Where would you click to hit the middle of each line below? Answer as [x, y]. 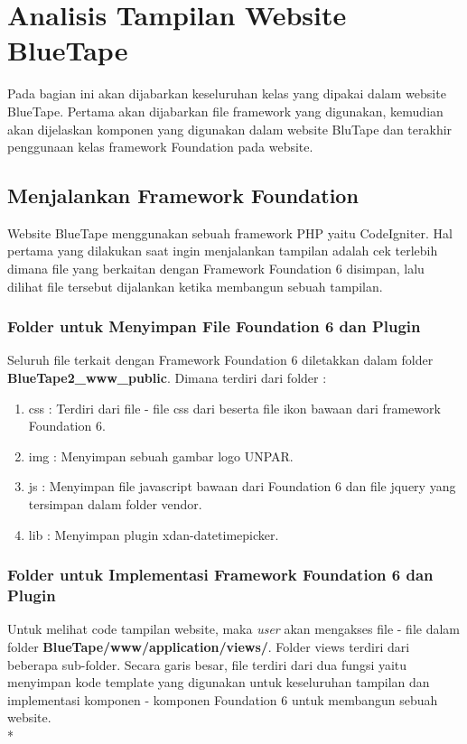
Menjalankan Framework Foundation [183, 195]
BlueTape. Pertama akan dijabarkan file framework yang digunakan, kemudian [225, 111]
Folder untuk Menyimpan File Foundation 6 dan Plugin [214, 326]
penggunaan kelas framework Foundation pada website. [160, 147]
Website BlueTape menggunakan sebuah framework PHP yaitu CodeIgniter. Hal [230, 232]
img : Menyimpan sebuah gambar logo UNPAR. [161, 456]
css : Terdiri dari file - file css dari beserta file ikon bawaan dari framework [234, 408]
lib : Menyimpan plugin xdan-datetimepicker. [154, 534]
